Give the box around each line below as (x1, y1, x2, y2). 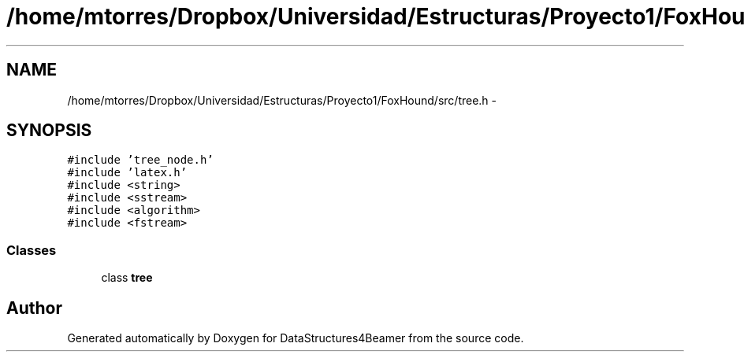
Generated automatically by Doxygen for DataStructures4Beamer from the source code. (67, 331, 524, 345)
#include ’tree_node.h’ (67, 153, 214, 167)
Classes (6, 242, 57, 258)
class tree (101, 271, 153, 285)
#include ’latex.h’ (67, 166, 188, 179)
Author (6, 297, 62, 318)
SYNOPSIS (6, 120, 92, 141)
